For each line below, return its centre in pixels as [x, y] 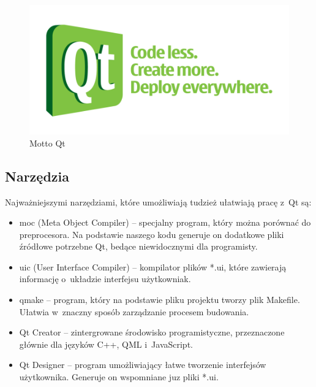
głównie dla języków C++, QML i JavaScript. [106, 344]
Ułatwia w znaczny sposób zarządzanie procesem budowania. [134, 311]
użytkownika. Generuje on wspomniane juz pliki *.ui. [119, 377]
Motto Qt [47, 143]
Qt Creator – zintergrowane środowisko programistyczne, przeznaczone [152, 332]
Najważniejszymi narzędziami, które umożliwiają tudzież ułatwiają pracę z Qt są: [158, 201]
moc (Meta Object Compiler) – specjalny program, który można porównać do [165, 222]
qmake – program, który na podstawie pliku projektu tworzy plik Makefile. [160, 300]
